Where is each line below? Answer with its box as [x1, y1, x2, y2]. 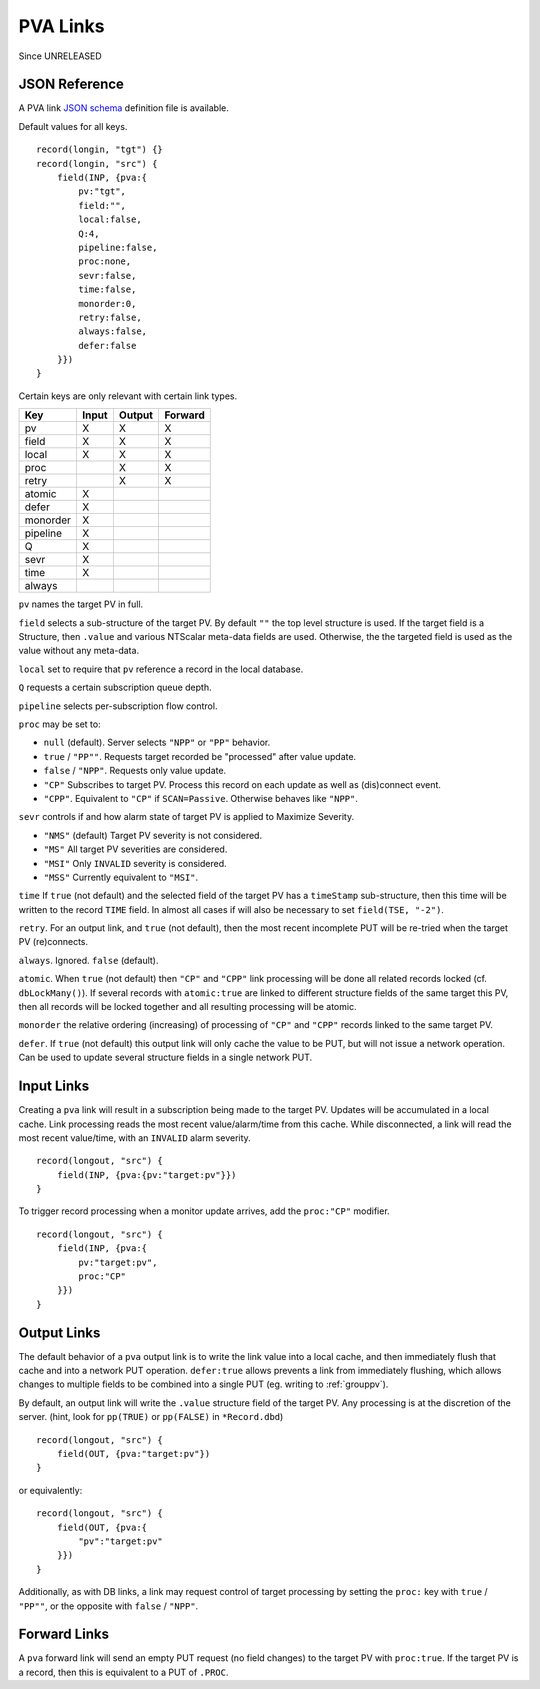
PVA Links [18, 15, 105, 37]
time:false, [78, 284, 137, 295]
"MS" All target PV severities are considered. [43, 843, 228, 855]
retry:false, [78, 311, 142, 323]
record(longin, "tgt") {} [36, 144, 164, 155]
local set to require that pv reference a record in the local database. [18, 663, 304, 675]
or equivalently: [18, 1484, 83, 1496]
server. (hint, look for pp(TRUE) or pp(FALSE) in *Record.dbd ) [18, 1411, 284, 1423]
